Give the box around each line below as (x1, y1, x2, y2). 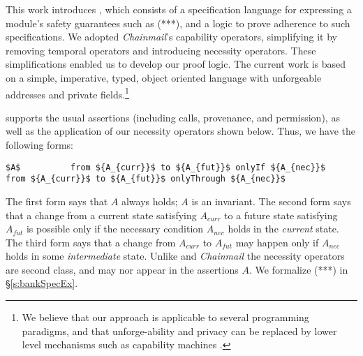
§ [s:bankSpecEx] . (6, 276, 78, 290)
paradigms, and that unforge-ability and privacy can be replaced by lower (22, 323, 337, 338)
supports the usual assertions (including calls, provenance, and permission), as (6, 110, 340, 124)
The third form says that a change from (6, 235, 176, 249)
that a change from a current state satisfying (6, 207, 197, 222)
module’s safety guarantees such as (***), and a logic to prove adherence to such (6, 15, 350, 30)
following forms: (6, 138, 73, 151)
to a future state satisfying (224, 207, 338, 222)
